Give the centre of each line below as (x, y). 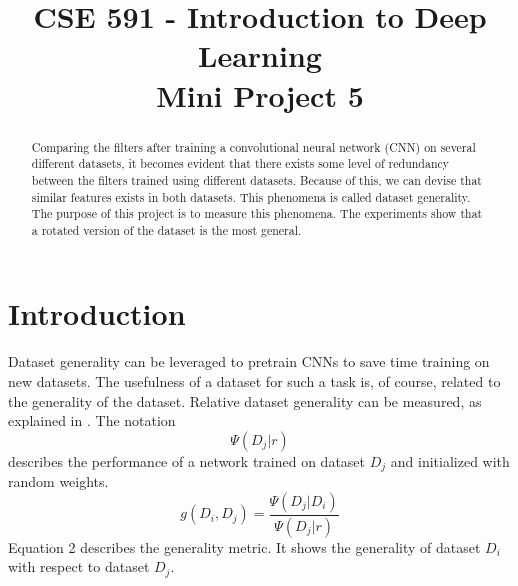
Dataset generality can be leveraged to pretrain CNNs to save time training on (249, 361)
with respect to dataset (79, 566)
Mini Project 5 (260, 94)
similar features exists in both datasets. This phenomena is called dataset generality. (251, 196)
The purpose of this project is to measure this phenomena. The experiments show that (257, 213)
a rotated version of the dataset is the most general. (166, 229)
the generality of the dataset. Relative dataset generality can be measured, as (245, 400)
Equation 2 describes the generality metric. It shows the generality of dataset (244, 546)
